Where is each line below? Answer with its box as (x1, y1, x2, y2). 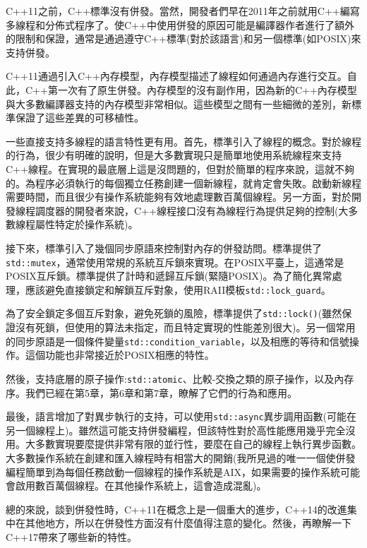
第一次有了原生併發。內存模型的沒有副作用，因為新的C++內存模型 (47, 82, 357, 97)
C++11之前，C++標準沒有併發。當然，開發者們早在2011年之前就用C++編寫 (6, 4, 360, 18)
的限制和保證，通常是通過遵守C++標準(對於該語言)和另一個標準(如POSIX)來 (6, 31, 361, 46)
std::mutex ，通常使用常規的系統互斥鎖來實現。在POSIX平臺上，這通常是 (6, 254, 344, 269)
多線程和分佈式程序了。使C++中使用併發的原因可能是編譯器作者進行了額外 (6, 17, 354, 32)
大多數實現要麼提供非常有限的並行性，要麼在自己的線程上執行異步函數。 (25, 436, 361, 451)
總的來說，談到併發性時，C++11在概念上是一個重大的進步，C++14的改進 (6, 501, 347, 516)
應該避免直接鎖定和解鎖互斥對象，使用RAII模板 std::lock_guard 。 (25, 282, 331, 297)
